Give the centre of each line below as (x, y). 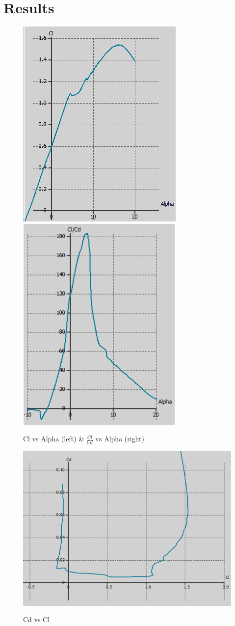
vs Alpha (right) (120, 439)
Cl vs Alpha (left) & (54, 439)
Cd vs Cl (37, 619)
